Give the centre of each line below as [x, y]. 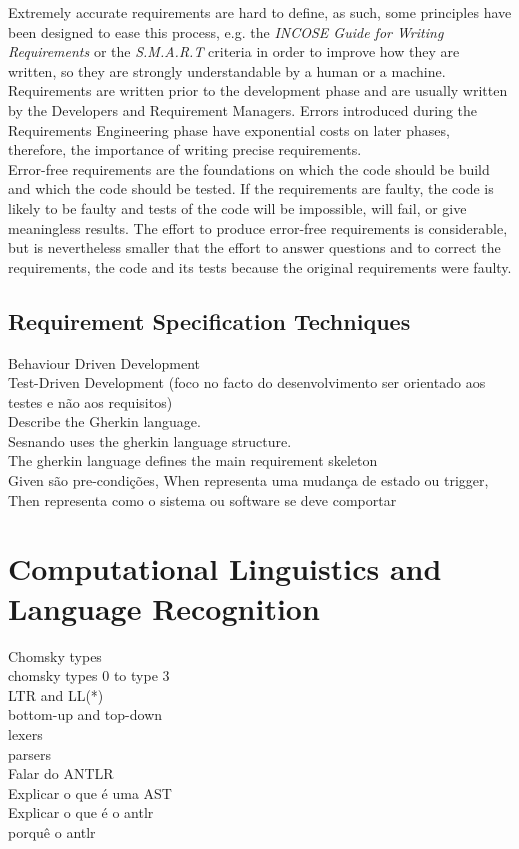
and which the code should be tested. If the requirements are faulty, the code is [251, 188]
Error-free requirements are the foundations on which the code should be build [249, 168]
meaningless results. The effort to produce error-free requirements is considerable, [258, 227]
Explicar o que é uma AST [90, 792]
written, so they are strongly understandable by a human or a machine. [227, 70]
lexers [25, 733]
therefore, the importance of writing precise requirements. [185, 149]
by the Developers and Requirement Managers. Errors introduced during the [242, 109]
